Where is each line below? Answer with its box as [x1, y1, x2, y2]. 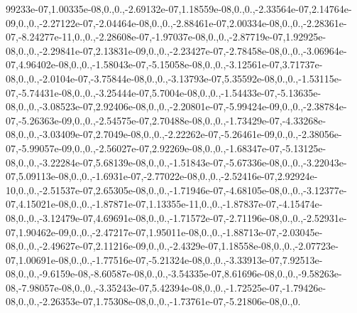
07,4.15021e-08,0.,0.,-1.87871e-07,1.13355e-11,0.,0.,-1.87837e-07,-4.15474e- [6, 196, 323, 211]
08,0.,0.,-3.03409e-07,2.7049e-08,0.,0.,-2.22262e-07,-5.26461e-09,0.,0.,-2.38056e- [6, 127, 342, 142]
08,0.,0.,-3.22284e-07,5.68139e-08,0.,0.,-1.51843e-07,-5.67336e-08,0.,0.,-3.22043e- [6, 154, 347, 169]
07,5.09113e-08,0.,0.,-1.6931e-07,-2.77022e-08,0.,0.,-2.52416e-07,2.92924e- [6, 169, 318, 184]
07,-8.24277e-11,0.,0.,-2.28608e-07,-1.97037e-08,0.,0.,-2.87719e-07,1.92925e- [6, 29, 326, 44]
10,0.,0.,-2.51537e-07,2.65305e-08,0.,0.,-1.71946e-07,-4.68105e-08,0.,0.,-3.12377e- [6, 182, 347, 197]
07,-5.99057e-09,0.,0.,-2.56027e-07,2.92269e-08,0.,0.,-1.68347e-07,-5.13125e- [6, 140, 326, 155]
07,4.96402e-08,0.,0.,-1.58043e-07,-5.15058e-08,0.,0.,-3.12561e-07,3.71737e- [6, 57, 323, 72]
